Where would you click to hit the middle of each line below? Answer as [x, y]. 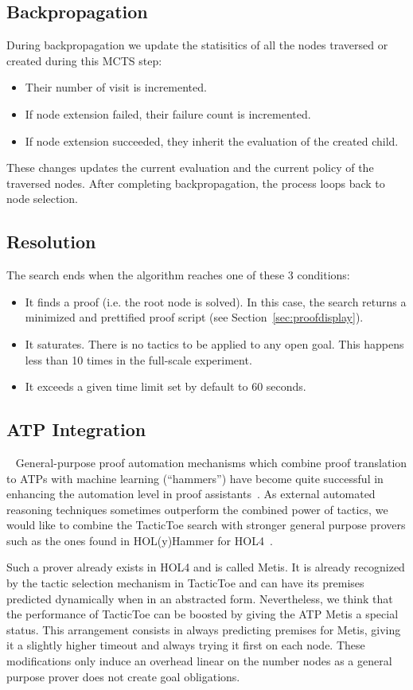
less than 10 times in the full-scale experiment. [138, 359]
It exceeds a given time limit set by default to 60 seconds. [166, 386]
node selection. [42, 199]
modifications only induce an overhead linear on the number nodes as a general [199, 661]
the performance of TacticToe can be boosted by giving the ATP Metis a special [203, 614]
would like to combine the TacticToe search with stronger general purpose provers [206, 525]
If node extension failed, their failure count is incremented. [168, 113]
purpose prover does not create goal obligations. [123, 676]
